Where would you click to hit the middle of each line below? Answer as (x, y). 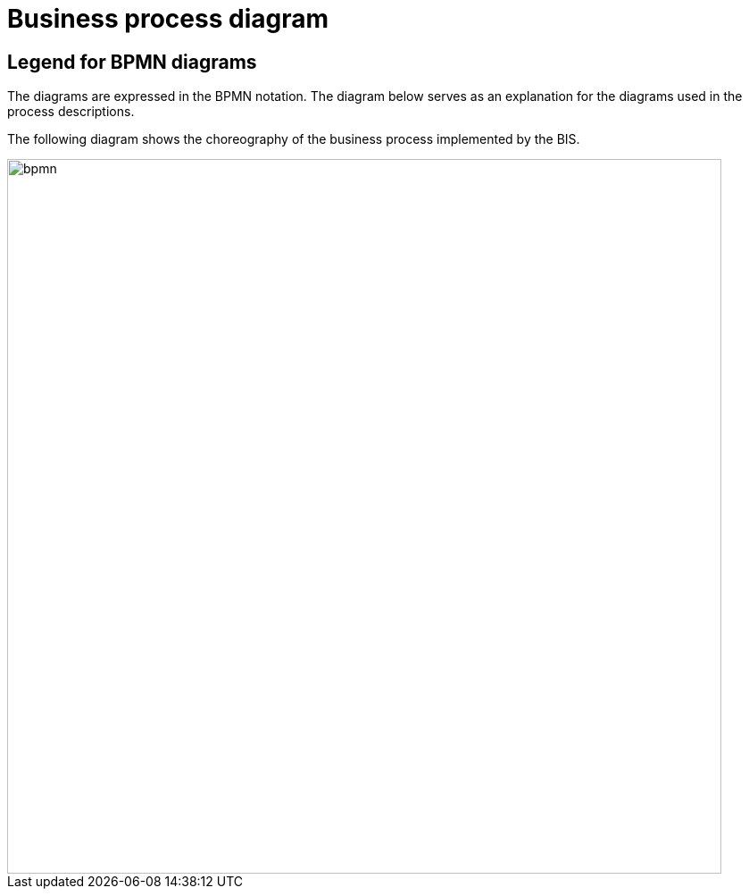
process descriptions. (71, 112)
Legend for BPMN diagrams (132, 62)
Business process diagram (168, 19)
